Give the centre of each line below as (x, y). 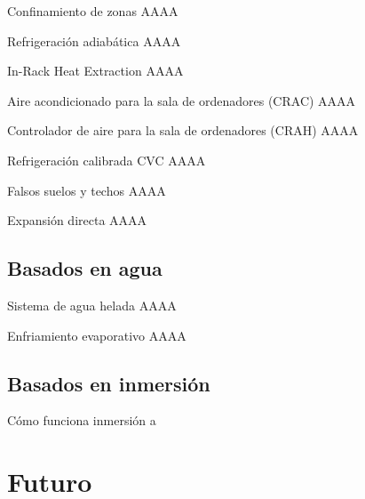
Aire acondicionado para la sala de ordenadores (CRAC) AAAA (182, 100)
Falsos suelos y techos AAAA (87, 190)
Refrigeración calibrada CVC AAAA (107, 160)
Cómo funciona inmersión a (82, 420)
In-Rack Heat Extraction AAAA (95, 71)
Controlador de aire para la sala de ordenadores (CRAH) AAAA (183, 130)
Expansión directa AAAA (77, 220)
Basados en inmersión (109, 383)
